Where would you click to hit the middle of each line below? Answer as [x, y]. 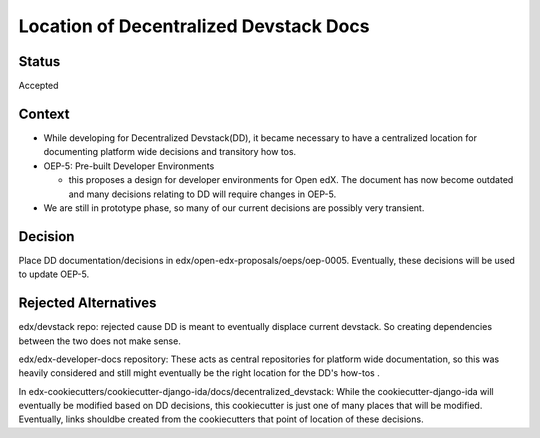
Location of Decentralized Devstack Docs [194, 26]
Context [44, 113]
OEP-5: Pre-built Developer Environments [129, 166]
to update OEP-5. [54, 274]
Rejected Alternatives [87, 303]
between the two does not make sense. [100, 341]
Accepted [38, 86]
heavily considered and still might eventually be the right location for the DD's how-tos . [199, 373]
